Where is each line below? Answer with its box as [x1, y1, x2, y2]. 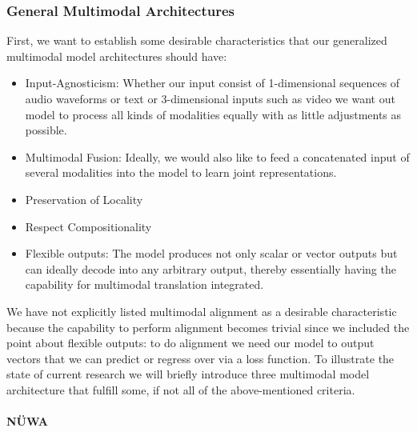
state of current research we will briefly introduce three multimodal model [6, 366, 370, 382]
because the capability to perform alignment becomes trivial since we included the [6, 318, 410, 335]
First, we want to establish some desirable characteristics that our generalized [6, 32, 387, 49]
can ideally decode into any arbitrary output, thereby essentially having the [25, 260, 396, 277]
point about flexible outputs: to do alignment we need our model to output [6, 334, 375, 351]
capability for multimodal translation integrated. [25, 276, 264, 293]
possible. [25, 122, 67, 138]
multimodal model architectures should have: [6, 47, 227, 64]
